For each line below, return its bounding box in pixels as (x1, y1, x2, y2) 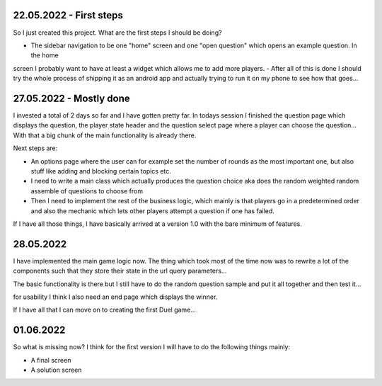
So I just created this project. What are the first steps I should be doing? (13, 28, 222, 37)
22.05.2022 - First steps (13, 9, 123, 21)
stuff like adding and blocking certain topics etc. (30, 166, 171, 175)
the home (30, 51, 59, 59)
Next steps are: (13, 144, 58, 152)
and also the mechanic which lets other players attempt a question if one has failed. (30, 206, 275, 215)
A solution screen (30, 365, 82, 375)
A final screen (30, 356, 71, 364)
